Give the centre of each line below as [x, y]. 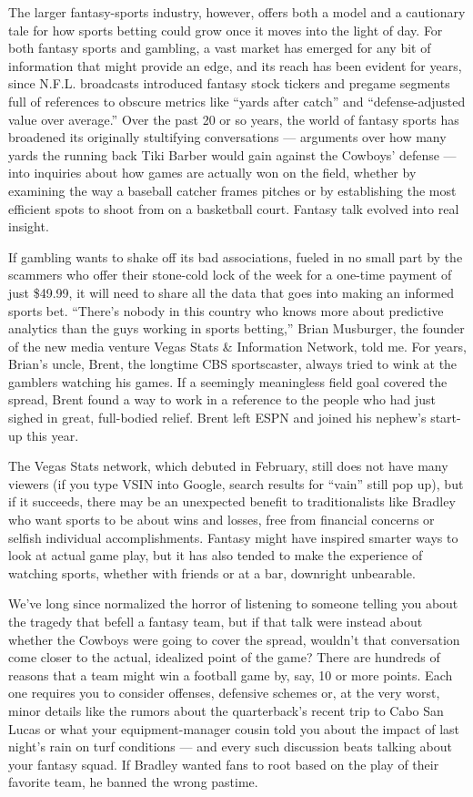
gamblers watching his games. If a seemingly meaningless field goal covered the [228, 381]
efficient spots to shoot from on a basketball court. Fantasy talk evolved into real [234, 208]
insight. [29, 226]
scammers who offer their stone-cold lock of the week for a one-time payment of [230, 275]
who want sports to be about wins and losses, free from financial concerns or [221, 520]
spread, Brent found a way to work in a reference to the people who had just [222, 399]
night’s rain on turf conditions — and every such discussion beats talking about [230, 746]
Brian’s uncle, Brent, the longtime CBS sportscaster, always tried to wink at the [233, 364]
